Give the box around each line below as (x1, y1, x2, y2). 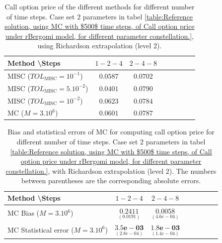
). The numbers (169, 165, 217, 176)
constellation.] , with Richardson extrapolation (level (5, 165, 164, 176)
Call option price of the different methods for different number (4, 1, 195, 11)
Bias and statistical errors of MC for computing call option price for (7, 126, 215, 137)
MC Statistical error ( (7, 224, 74, 235)
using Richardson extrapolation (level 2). (37, 40, 162, 51)
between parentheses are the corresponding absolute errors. (21, 175, 201, 186)
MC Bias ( (7, 208, 40, 218)
